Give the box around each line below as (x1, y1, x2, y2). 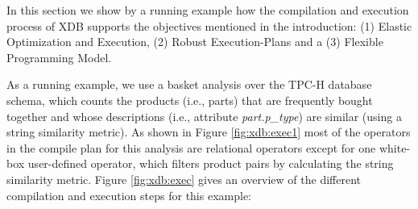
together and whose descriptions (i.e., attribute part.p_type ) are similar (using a (6, 107, 402, 124)
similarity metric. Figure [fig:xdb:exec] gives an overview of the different (6, 170, 361, 187)
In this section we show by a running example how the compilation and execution (6, 2, 409, 18)
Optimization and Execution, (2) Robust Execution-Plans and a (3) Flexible (6, 33, 383, 50)
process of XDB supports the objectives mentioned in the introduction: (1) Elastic (6, 17, 412, 34)
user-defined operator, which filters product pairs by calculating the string (27, 155, 394, 172)
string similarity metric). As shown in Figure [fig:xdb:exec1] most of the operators (6, 123, 411, 140)
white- (379, 139, 411, 156)
